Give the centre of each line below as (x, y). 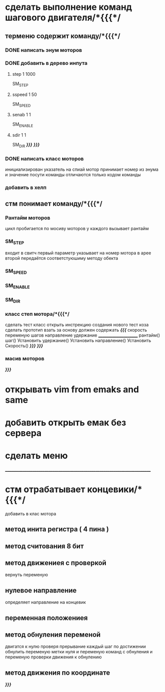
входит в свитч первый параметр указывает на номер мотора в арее (78, 253)
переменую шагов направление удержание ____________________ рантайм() (82, 335)
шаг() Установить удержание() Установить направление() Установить (78, 341)
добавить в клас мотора (31, 513)
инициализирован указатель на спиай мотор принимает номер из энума (82, 169)
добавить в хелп (26, 188)
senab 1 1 (21, 115)
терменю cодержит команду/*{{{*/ (63, 36)
